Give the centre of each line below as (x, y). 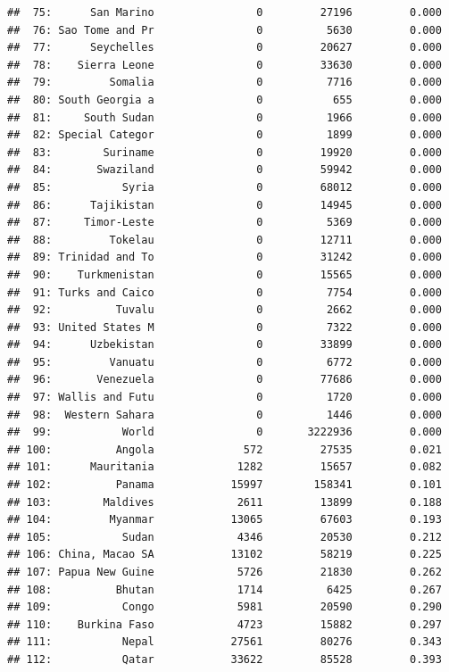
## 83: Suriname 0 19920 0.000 (224, 152)
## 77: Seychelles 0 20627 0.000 (224, 48)
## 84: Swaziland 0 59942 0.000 (224, 170)
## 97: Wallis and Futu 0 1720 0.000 (224, 398)
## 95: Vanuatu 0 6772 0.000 (224, 362)
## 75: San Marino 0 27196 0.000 (224, 12)
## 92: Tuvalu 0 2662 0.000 (224, 310)
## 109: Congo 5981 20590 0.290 (224, 607)
